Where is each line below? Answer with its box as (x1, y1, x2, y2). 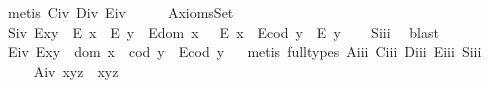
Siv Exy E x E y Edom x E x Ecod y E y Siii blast (7, 21, 439, 42)
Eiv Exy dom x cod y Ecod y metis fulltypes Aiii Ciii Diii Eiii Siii (7, 41, 482, 62)
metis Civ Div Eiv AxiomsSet (7, 2, 234, 22)
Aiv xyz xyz (33, 60, 119, 81)
